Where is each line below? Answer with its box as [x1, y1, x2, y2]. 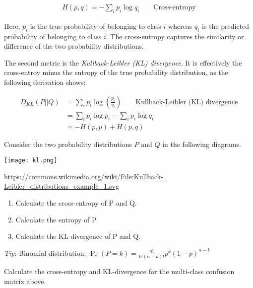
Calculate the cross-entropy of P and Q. [15, 197, 137, 208]
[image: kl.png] [4, 157, 58, 164]
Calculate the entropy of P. [15, 214, 98, 224]
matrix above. [4, 276, 46, 286]
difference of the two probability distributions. [4, 41, 144, 51]
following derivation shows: [4, 77, 86, 87]
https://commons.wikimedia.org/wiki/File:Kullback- [4, 171, 163, 181]
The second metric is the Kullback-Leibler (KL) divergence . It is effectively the [4, 57, 242, 68]
